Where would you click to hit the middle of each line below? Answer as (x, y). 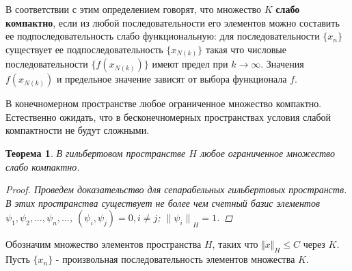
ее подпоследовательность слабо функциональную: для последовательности (163, 36)
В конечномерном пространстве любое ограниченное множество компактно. (164, 103)
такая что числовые (246, 49)
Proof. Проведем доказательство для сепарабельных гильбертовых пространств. (176, 189)
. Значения (282, 64)
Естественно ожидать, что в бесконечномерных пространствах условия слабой (168, 116)
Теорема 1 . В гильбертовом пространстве (96, 153)
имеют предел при (190, 64)
